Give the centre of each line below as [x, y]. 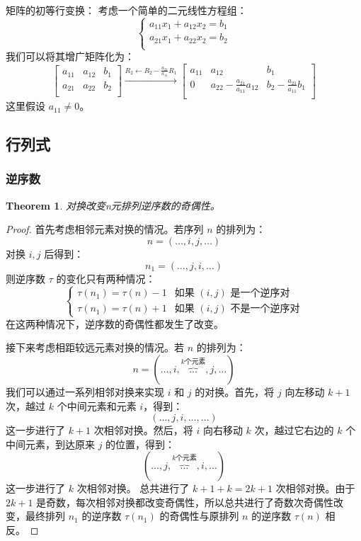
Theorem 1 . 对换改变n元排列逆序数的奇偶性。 [113, 205]
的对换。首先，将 [235, 391]
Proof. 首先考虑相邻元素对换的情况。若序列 [105, 229]
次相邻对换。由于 [315, 488]
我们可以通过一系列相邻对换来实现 [85, 391]
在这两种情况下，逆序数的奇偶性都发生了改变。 [115, 323]
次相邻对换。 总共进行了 [133, 488]
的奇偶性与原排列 [199, 516]
